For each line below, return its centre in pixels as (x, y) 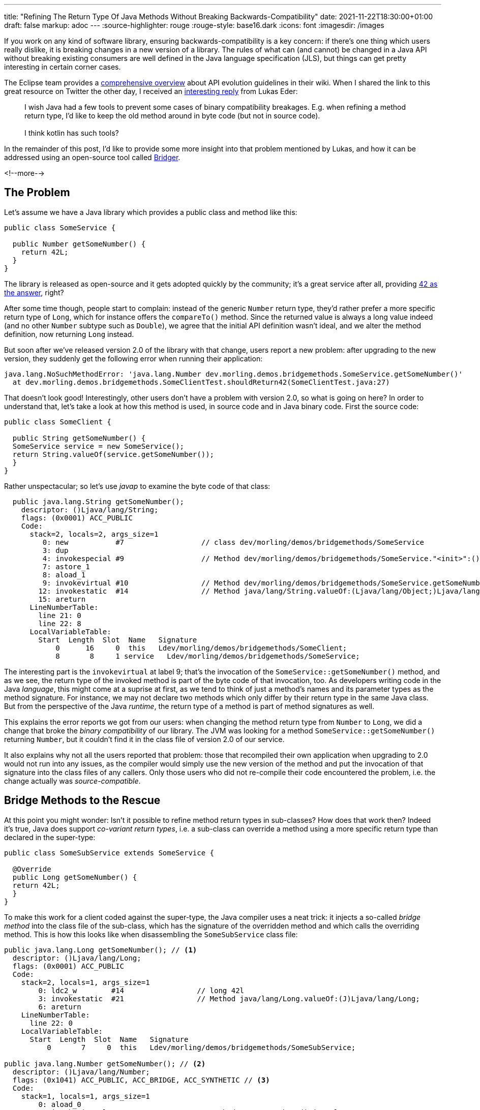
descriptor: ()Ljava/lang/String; (90, 510)
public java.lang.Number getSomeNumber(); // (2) (105, 1063)
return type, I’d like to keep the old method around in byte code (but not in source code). (172, 116)
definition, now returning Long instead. (69, 334)
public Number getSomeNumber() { (79, 244)
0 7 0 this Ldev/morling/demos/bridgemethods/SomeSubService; (201, 1047)
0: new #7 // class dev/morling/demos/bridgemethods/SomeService (233, 542)
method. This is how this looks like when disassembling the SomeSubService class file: (151, 934)
